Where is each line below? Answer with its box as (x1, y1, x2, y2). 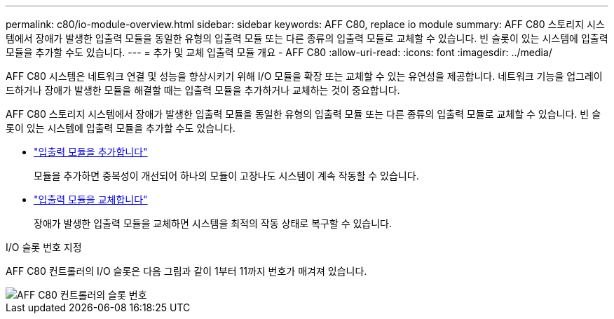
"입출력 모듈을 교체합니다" (34, 194, 148, 205)
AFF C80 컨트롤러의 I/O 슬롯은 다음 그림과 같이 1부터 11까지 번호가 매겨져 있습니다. (6, 265, 367, 277)
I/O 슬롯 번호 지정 (6, 241, 82, 253)
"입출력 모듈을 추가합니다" (34, 146, 148, 158)
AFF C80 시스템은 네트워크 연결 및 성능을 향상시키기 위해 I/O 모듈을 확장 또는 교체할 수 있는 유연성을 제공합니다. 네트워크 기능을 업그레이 (6, 70, 603, 82)
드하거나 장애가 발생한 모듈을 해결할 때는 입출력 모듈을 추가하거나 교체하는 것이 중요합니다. (6, 84, 400, 96)
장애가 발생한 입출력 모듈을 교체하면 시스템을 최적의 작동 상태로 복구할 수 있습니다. (34, 217, 393, 229)
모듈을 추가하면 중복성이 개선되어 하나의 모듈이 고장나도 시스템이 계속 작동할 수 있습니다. (34, 170, 419, 182)
